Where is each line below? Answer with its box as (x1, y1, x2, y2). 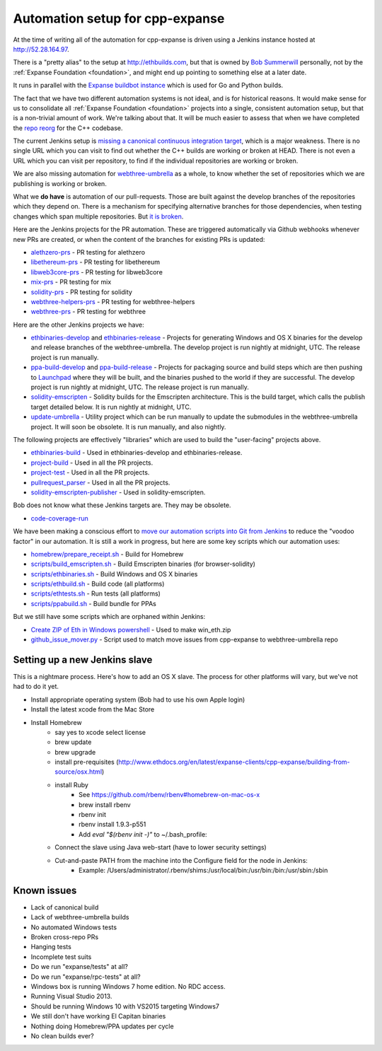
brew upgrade (54, 748, 96, 756)
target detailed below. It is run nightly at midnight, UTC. (30, 402, 192, 411)
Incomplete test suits (30, 952, 92, 961)
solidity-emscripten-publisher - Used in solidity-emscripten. (30, 488, 206, 497)
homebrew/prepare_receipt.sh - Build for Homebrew (30, 550, 184, 558)
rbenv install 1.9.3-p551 (79, 820, 146, 829)
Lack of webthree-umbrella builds (30, 913, 129, 922)
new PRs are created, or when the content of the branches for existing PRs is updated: (13, 235, 265, 243)
